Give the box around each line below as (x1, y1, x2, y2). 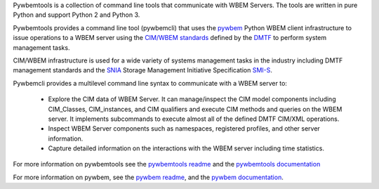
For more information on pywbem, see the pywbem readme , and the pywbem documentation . (13, 173, 284, 181)
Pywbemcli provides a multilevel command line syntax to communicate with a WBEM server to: (13, 79, 288, 87)
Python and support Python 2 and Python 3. (13, 11, 140, 19)
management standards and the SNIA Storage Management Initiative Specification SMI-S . (13, 66, 273, 74)
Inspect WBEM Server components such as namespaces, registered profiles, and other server (48, 124, 321, 133)
